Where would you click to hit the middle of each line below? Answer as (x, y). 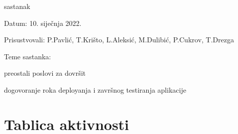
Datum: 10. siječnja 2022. (43, 23)
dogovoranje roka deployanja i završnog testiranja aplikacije (95, 89)
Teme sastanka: (28, 56)
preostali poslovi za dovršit (45, 73)
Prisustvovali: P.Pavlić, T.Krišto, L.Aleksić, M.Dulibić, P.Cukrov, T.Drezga (119, 40)
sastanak (17, 6)
